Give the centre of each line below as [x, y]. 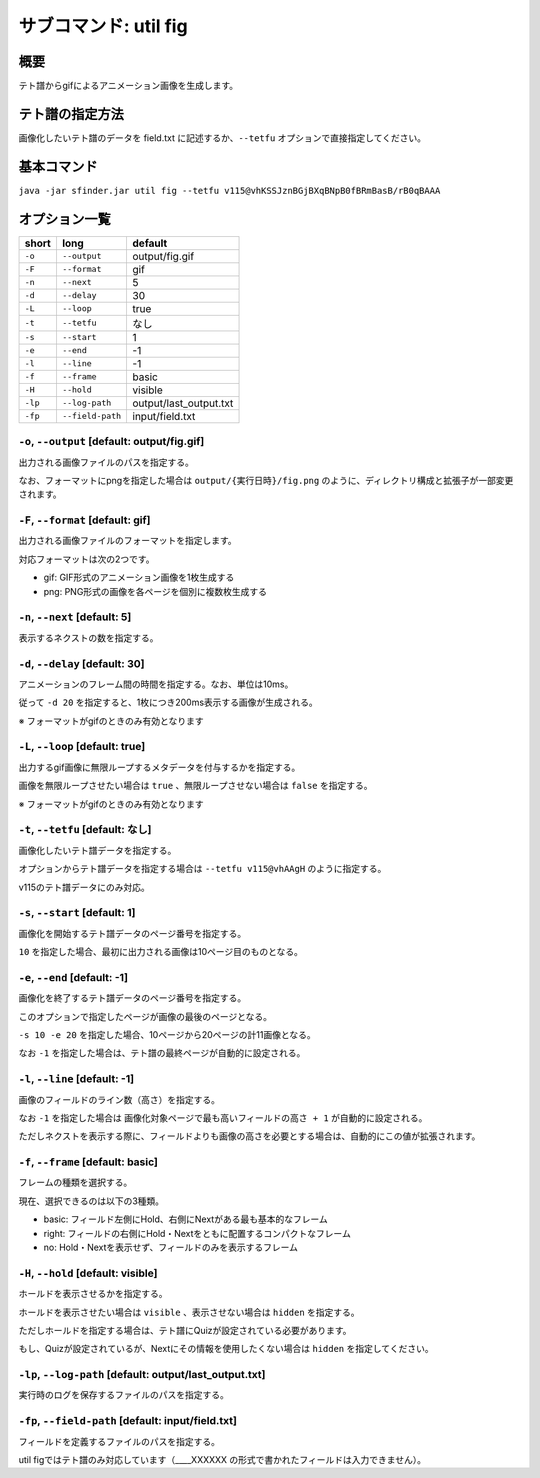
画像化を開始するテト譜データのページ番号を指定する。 [132, 933]
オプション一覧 [64, 218]
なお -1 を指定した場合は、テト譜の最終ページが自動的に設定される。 [162, 1053]
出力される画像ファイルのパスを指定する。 [106, 462]
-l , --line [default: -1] [76, 1079]
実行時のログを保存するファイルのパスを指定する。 [123, 1395]
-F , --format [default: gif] [84, 520]
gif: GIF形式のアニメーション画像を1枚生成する [139, 577]
